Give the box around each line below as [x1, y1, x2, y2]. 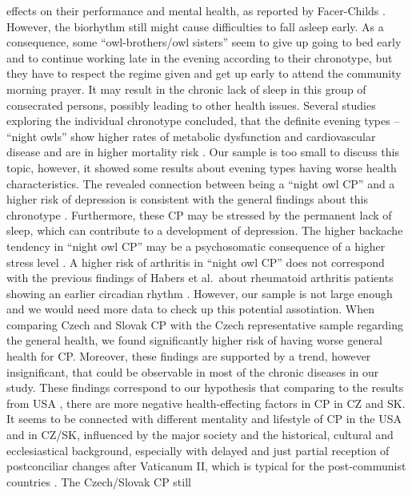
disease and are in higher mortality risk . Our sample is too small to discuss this [6, 143, 399, 160]
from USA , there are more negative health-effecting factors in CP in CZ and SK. [6, 394, 406, 411]
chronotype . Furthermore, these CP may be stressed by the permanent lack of [6, 206, 392, 223]
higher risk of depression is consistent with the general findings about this [6, 191, 368, 208]
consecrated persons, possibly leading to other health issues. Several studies [6, 96, 376, 113]
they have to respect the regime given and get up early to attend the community [6, 65, 402, 82]
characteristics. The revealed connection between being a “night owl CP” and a [6, 175, 395, 192]
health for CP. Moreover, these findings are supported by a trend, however [6, 348, 371, 365]
